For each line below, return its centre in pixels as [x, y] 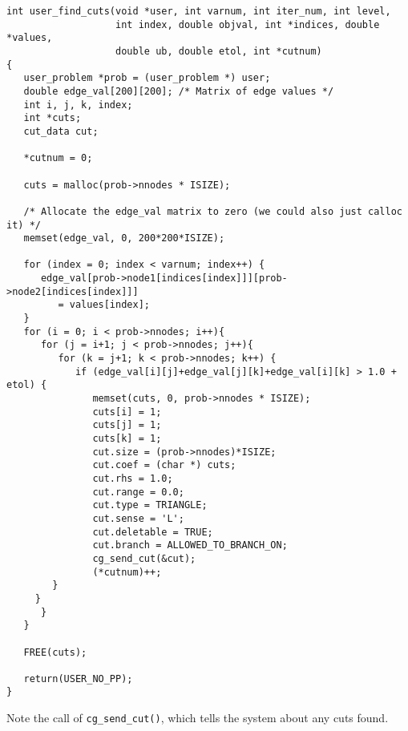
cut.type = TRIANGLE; [150, 505]
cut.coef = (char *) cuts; [164, 465]
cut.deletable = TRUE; [153, 532]
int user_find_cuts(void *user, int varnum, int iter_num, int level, [199, 11]
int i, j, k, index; [78, 105]
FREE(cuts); [55, 652]
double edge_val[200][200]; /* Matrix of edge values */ [179, 91]
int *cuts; [53, 118]
